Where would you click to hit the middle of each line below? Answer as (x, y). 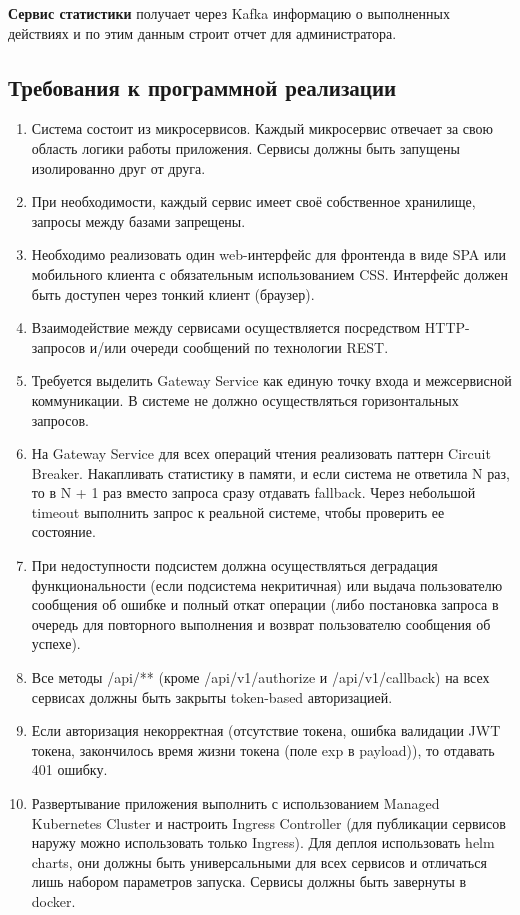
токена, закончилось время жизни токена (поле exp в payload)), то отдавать (263, 749)
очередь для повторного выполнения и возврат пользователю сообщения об (261, 623)
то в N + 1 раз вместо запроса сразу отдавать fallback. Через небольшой (253, 492)
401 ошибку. (69, 769)
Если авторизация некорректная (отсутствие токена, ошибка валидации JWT (266, 730)
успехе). (56, 643)
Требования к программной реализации (202, 86)
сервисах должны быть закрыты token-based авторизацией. (212, 696)
